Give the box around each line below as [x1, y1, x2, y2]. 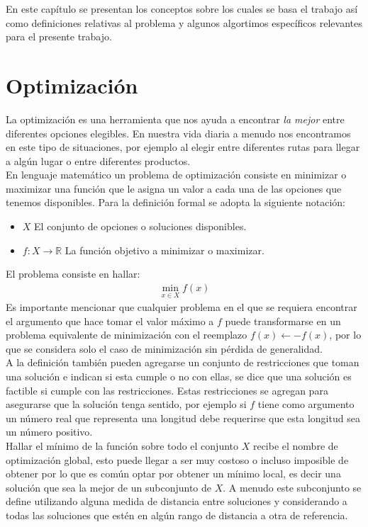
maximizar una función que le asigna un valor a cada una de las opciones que [6, 181, 342, 195]
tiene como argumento [257, 397, 355, 412]
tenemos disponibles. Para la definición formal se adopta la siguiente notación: [6, 195, 346, 210]
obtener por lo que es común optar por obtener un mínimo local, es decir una [6, 466, 341, 481]
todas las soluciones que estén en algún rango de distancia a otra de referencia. [6, 508, 348, 522]
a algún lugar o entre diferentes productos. [6, 153, 191, 168]
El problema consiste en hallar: [6, 266, 140, 281]
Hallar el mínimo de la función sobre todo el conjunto [6, 438, 239, 453]
